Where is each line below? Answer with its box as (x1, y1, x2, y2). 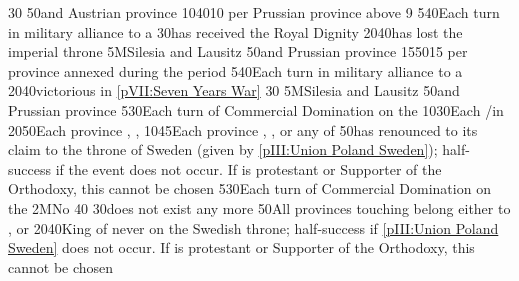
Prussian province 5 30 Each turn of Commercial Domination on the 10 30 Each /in (8, 99, 504, 120)
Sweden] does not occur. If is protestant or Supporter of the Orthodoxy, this (8, 237, 475, 258)
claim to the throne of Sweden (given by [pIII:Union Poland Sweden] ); (8, 139, 438, 160)
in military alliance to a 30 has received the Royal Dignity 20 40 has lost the (8, 21, 463, 42)
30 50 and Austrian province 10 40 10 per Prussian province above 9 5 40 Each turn (8, 2, 500, 22)
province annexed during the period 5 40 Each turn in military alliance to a (8, 60, 463, 81)
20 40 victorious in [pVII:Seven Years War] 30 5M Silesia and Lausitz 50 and (8, 80, 460, 101)
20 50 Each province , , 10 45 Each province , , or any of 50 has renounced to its (8, 119, 478, 140)
